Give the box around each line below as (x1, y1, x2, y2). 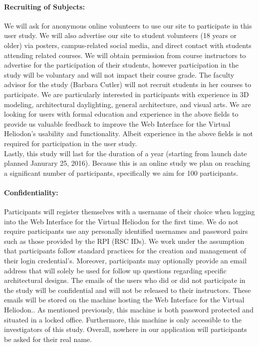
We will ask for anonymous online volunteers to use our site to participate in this (4, 20, 252, 31)
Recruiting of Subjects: (4, 1, 85, 12)
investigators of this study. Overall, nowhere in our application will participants (4, 324, 247, 334)
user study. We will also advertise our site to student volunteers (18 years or (4, 30, 237, 41)
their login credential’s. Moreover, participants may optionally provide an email (4, 255, 247, 266)
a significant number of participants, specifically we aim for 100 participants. (4, 167, 239, 178)
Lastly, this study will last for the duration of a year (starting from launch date (4, 148, 247, 158)
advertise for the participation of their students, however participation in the (4, 60, 239, 70)
